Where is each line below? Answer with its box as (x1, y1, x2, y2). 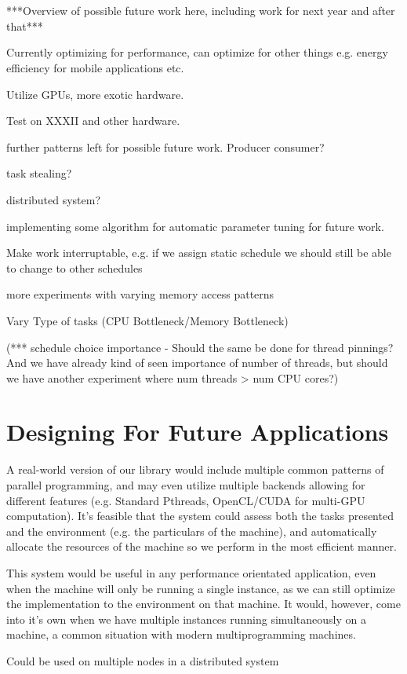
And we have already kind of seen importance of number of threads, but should (6, 354, 388, 371)
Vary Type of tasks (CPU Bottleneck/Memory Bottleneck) (6, 312, 289, 328)
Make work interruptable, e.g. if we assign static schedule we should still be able (6, 244, 391, 261)
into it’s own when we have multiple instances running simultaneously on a (6, 610, 366, 627)
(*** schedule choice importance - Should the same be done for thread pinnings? (6, 339, 394, 355)
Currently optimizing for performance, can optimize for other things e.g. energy (6, 44, 388, 60)
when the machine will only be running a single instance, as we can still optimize (6, 580, 395, 596)
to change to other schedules (6, 259, 143, 276)
